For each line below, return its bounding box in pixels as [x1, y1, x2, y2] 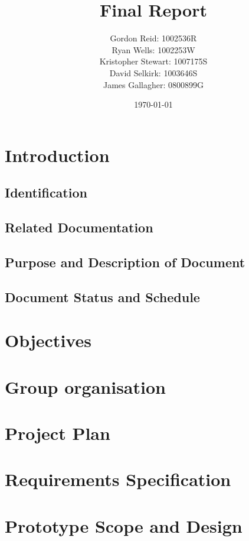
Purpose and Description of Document [5, 252, 245, 271]
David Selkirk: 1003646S [109, 66, 198, 79]
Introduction [5, 142, 110, 167]
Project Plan [5, 420, 110, 445]
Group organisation [5, 374, 166, 399]
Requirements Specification [5, 467, 231, 491]
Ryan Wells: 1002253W [112, 43, 195, 56]
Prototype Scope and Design [5, 513, 243, 537]
